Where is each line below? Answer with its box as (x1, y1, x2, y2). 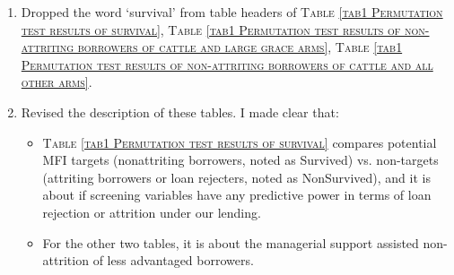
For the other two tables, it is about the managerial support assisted (42, 233, 419, 252)
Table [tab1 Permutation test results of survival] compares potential (42, 133, 437, 151)
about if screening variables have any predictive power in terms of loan (42, 185, 432, 204)
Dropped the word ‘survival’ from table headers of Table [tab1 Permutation (21, 3, 443, 21)
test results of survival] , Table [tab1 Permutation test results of (21, 20, 401, 39)
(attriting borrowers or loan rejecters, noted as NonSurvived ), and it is (42, 168, 431, 186)
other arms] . (21, 73, 92, 91)
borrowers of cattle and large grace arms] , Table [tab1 (77, 38, 403, 56)
